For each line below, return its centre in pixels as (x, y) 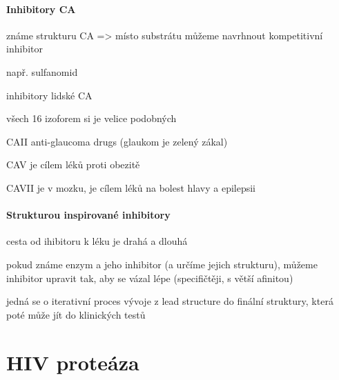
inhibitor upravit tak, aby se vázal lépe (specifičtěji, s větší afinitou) (150, 278)
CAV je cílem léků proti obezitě (73, 164)
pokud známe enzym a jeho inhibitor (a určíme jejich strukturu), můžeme (162, 264)
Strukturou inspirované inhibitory (88, 215)
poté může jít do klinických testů (76, 314)
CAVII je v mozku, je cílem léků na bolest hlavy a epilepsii (131, 187)
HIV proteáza (73, 362)
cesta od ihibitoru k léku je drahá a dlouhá (97, 241)
